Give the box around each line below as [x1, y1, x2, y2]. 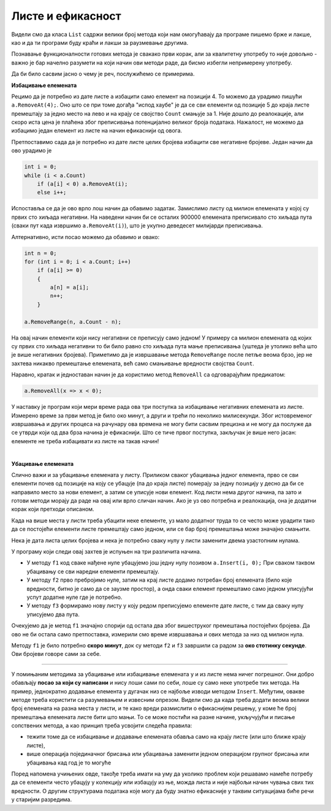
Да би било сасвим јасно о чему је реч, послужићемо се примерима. [11, 70, 195, 78]
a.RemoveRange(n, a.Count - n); [24, 318, 122, 325]
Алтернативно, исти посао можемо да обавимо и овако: [11, 233, 160, 240]
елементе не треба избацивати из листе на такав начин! [11, 437, 159, 444]
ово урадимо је [11, 147, 52, 154]
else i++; [37, 189, 67, 196]
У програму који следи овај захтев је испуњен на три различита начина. [11, 548, 202, 555]
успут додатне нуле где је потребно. [26, 593, 123, 601]
